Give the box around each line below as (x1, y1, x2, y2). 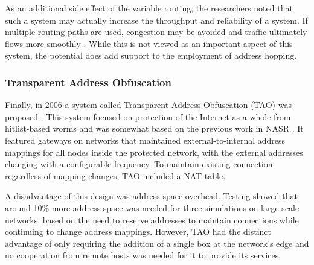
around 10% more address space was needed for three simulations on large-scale (5, 201, 300, 214)
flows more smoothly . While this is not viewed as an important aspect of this (5, 37, 293, 49)
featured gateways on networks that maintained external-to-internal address (5, 133, 286, 146)
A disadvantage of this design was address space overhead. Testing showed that (5, 190, 298, 202)
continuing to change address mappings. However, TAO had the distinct (5, 225, 271, 238)
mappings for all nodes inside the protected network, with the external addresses (5, 145, 303, 158)
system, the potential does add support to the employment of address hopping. (5, 49, 297, 62)
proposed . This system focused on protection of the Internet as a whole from (5, 110, 291, 123)
